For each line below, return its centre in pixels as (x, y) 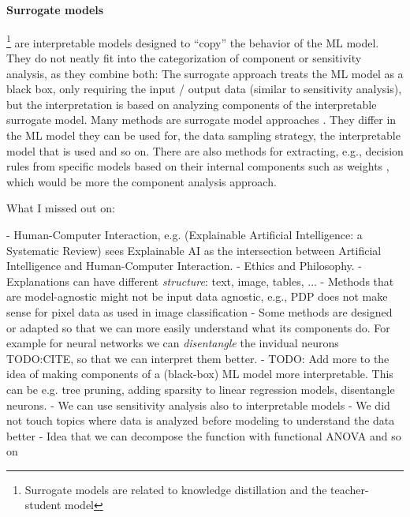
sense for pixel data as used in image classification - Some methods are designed (199, 311)
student (43, 505)
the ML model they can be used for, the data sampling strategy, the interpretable (203, 135)
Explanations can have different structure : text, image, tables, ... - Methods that (200, 281)
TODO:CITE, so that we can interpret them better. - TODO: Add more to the (198, 358)
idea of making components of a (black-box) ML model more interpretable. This (200, 374)
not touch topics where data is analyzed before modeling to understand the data (201, 420)
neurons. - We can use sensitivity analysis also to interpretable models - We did (198, 405)
